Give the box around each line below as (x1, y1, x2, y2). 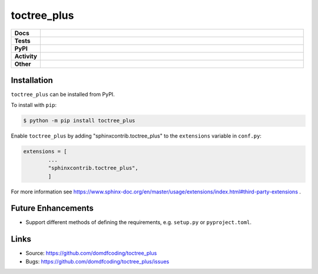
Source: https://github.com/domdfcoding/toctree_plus (25, 250, 157, 257)
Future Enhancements (11, 203, 94, 213)
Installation (11, 75, 53, 85)
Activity (14, 52, 38, 60)
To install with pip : (11, 102, 57, 109)
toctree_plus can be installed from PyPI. (11, 91, 115, 98)
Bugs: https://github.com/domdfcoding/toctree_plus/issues (25, 258, 170, 265)
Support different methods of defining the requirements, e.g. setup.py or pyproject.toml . (25, 219, 252, 226)
